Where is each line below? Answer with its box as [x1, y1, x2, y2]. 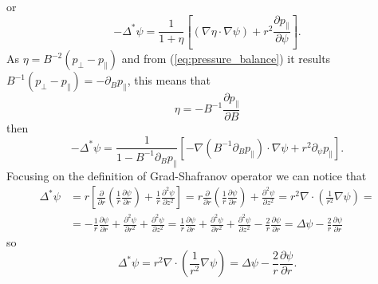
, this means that [127, 72, 211, 89]
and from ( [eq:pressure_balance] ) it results [121, 50, 331, 67]
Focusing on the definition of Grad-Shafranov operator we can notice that [6, 167, 367, 183]
